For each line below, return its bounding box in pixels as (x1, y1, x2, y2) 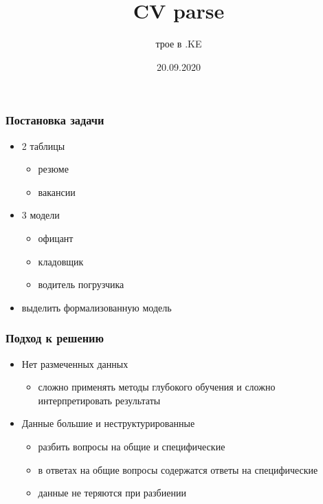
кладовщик (38, 254, 84, 268)
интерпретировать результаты (38, 393, 161, 407)
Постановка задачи (5, 111, 104, 129)
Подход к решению (5, 329, 104, 347)
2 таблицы (21, 138, 65, 153)
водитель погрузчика (38, 277, 124, 292)
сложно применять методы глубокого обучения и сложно (38, 380, 276, 394)
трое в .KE (155, 36, 202, 51)
